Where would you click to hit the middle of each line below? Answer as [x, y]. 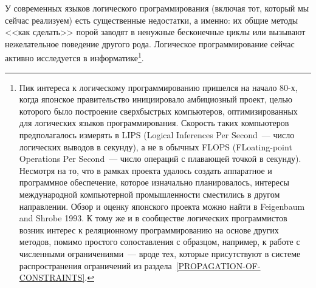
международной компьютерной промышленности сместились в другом [149, 194]
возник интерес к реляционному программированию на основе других [149, 229]
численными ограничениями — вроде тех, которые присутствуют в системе [160, 253]
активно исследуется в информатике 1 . [74, 57]
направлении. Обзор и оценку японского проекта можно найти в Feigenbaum [162, 206]
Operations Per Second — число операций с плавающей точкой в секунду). [160, 159]
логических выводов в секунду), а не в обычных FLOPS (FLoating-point [156, 146]
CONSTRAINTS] [52, 277]
